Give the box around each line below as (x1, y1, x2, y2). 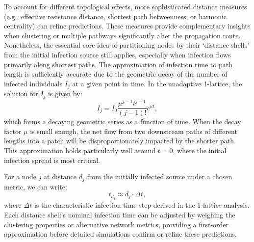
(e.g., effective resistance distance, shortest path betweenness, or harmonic (4, 11, 227, 21)
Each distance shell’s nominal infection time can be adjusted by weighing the (4, 209, 235, 219)
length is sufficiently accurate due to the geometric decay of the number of (4, 69, 228, 79)
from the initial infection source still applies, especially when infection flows (4, 49, 231, 59)
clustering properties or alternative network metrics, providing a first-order (4, 219, 229, 229)
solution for (4, 88, 38, 99)
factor (4, 126, 22, 136)
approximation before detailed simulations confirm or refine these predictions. (4, 229, 237, 239)
